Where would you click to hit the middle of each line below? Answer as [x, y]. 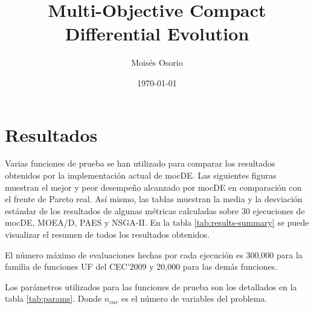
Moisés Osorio [157, 62]
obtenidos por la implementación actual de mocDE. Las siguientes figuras [141, 175]
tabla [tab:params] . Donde [53, 298]
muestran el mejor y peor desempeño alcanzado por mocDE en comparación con [153, 187]
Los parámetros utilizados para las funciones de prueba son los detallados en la [151, 286]
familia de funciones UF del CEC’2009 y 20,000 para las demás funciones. [141, 266]
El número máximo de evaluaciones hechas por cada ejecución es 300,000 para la [154, 254]
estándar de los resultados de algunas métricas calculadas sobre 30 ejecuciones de [155, 210]
